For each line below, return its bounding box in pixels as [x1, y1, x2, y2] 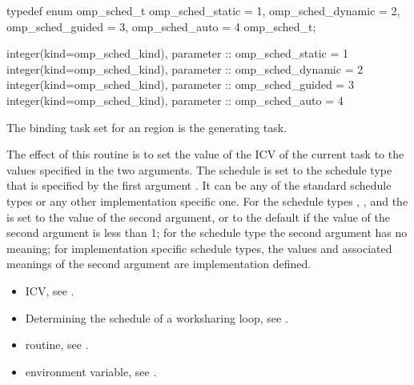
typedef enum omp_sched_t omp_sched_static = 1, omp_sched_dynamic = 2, [6, 2, 400, 18]
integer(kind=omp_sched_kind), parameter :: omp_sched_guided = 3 [6, 76, 354, 93]
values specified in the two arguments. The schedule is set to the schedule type [6, 161, 392, 178]
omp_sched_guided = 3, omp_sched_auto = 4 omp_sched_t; [6, 18, 316, 34]
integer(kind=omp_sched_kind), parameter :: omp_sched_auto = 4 [6, 91, 344, 108]
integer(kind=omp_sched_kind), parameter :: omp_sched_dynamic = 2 [6, 60, 364, 77]
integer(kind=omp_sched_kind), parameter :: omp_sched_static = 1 [6, 45, 348, 62]
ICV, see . [25, 282, 74, 299]
